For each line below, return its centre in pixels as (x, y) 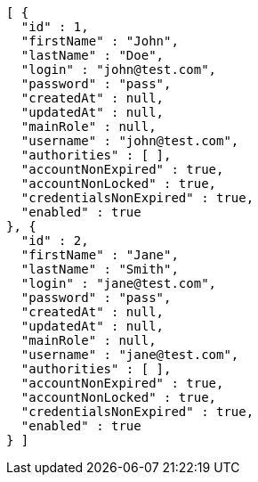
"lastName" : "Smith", (100, 269)
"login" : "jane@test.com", (119, 283)
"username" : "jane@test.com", (130, 355)
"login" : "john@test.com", (119, 69)
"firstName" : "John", (100, 41)
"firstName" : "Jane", (100, 255)
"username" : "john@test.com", (130, 141)
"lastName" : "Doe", (93, 55)
